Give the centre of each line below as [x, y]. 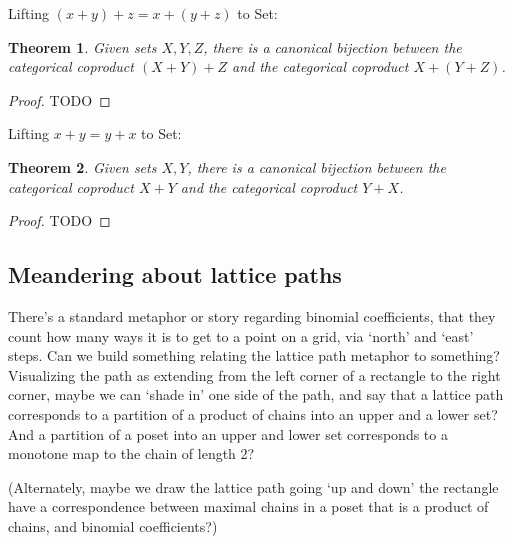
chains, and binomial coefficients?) [113, 525]
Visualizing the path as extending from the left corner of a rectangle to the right [254, 374]
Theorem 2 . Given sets [82, 166]
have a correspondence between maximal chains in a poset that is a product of [248, 506]
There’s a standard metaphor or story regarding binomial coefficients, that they [252, 315]
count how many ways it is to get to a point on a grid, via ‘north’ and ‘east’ [241, 335]
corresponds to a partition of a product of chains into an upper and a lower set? [253, 413]
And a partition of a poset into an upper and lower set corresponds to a [228, 433]
